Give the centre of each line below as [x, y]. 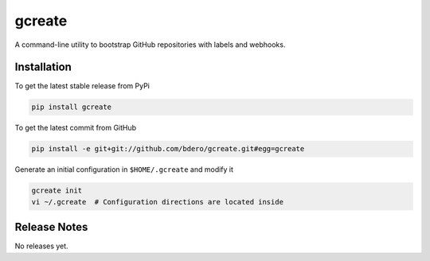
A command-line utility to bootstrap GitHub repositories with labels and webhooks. [150, 45]
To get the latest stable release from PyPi [82, 86]
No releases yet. [41, 246]
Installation [43, 67]
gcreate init [57, 191]
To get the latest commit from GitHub [76, 128]
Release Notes [51, 227]
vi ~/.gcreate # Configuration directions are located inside [158, 202]
